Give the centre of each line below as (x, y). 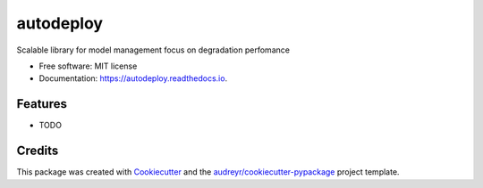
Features (42, 104)
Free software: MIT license (88, 66)
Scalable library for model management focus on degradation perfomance (153, 50)
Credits (38, 151)
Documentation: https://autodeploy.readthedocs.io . (133, 78)
